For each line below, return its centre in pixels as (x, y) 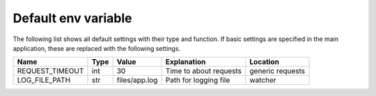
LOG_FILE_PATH (44, 80)
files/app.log (137, 80)
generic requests (277, 71)
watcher (263, 80)
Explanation (186, 62)
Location (265, 62)
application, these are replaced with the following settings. (97, 48)
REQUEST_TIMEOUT (50, 71)
